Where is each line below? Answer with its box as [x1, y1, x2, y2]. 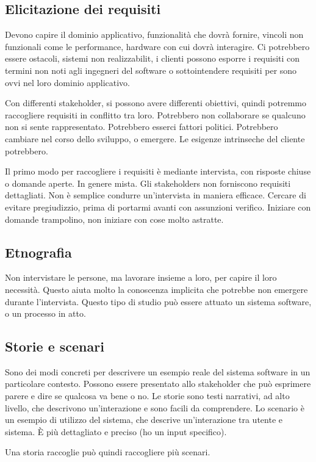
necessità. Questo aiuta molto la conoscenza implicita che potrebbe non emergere [5, 283, 308, 295]
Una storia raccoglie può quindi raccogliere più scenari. [5, 446, 210, 458]
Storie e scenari [5, 337, 104, 356]
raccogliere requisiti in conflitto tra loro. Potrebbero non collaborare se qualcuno [5, 108, 306, 121]
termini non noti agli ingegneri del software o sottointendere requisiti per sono [5, 63, 297, 76]
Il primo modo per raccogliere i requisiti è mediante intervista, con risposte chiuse [5, 165, 311, 178]
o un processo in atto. [5, 307, 86, 320]
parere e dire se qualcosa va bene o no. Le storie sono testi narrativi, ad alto [5, 389, 290, 402]
